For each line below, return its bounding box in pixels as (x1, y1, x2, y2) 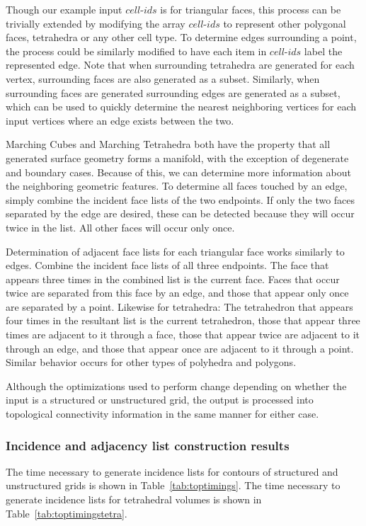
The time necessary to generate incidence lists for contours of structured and (6, 464, 338, 479)
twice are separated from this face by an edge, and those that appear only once (6, 285, 349, 300)
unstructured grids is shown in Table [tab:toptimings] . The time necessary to (6, 478, 341, 493)
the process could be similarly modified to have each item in (6, 43, 267, 58)
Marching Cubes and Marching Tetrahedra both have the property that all (6, 137, 331, 151)
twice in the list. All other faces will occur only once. (6, 219, 235, 234)
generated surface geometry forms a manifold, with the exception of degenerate (6, 150, 349, 165)
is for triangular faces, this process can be (160, 2, 341, 16)
